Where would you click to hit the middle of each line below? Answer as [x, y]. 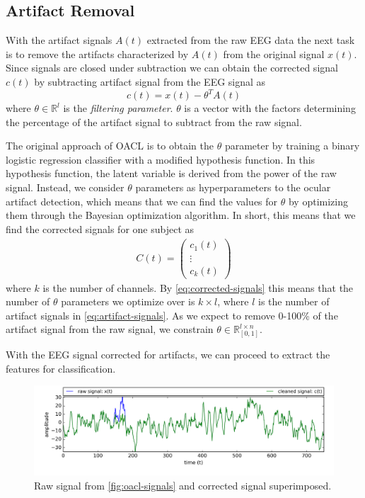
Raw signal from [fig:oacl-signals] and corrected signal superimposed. [183, 486]
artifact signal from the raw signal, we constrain [110, 329]
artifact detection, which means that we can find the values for [142, 201]
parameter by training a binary [292, 146]
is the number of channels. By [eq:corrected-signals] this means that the [198, 287]
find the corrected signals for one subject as [100, 228]
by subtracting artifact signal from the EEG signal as [150, 81]
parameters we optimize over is [128, 301]
